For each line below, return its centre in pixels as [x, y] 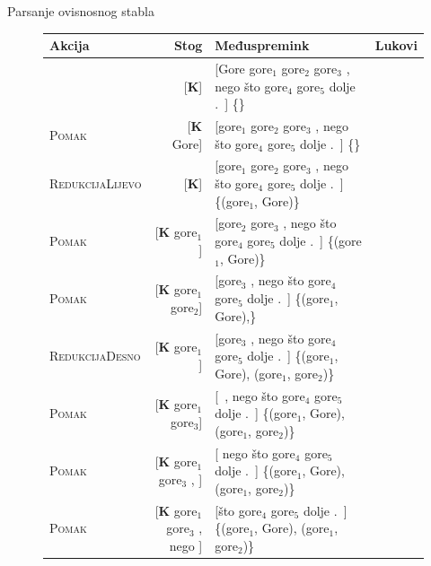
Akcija [70, 45]
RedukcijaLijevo [96, 183]
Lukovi [396, 45]
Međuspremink [262, 45]
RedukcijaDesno [95, 356]
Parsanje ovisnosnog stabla [81, 11]
